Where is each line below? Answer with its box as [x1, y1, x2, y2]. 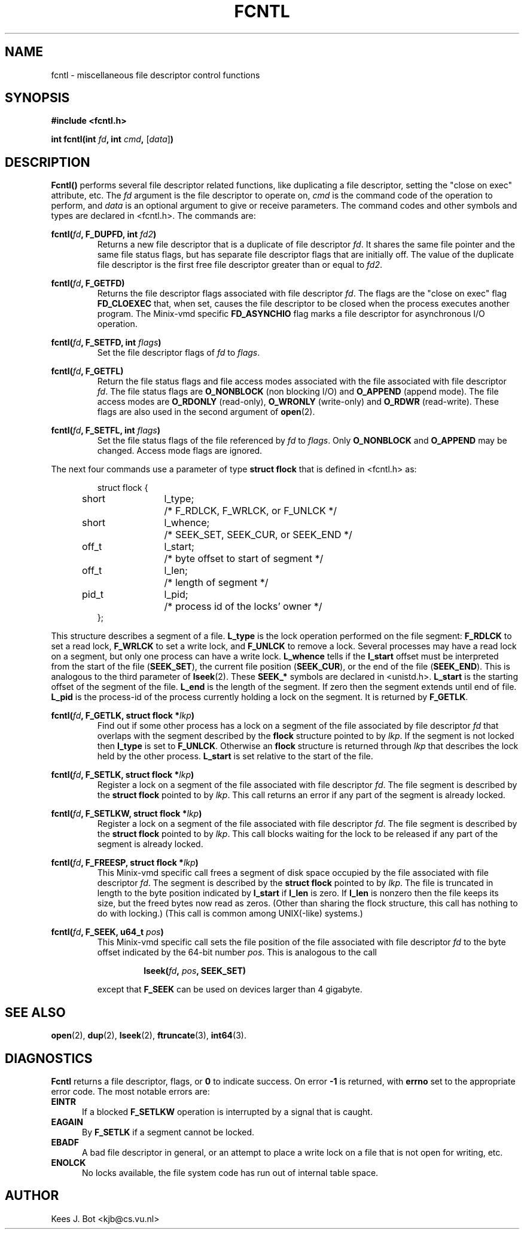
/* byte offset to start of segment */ [164, 552, 324, 565]
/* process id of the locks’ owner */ [164, 600, 322, 613]
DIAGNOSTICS [5, 1050, 93, 1066]
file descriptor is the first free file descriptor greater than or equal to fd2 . [97, 259, 382, 270]
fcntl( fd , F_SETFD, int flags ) [51, 337, 162, 348]
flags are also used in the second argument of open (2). [97, 407, 315, 417]
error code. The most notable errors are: [51, 1086, 210, 1096]
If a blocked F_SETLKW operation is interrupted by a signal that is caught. [82, 1106, 373, 1117]
